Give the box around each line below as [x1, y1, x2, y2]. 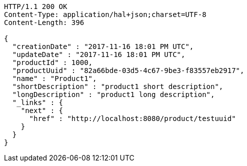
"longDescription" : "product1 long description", [12, 90, 215, 98]
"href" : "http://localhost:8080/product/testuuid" [29, 114, 236, 122]
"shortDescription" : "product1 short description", [12, 82, 223, 90]
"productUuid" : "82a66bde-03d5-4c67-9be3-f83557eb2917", [12, 66, 244, 74]
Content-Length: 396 [4, 18, 84, 26]
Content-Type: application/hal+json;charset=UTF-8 [4, 10, 206, 18]
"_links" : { [12, 98, 63, 106]
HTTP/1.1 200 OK [4, 2, 67, 10]
